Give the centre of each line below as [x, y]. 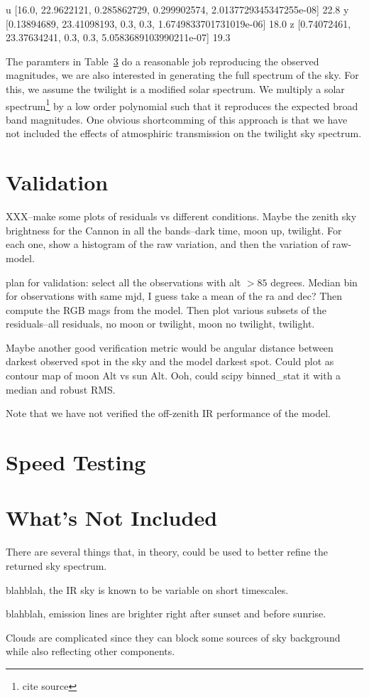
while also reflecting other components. [90, 651]
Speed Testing [76, 462]
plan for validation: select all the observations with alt [123, 282]
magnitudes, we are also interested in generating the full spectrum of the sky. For [182, 75]
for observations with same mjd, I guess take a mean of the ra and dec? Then [174, 296]
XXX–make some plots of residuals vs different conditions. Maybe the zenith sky [181, 216]
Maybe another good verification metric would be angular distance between [170, 347]
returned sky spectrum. [56, 565]
